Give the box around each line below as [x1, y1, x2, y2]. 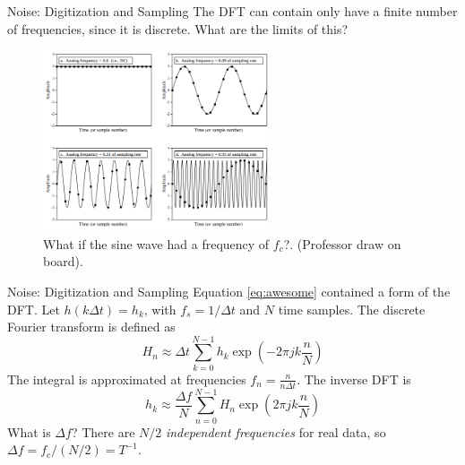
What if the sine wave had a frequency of [43, 234, 270, 253]
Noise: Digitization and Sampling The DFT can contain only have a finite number [7, 2, 458, 20]
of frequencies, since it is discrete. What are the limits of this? [7, 19, 349, 38]
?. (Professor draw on [283, 234, 401, 253]
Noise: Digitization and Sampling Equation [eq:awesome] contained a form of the [7, 281, 451, 300]
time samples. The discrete [278, 299, 426, 318]
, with [143, 299, 177, 318]
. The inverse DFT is [297, 369, 411, 388]
